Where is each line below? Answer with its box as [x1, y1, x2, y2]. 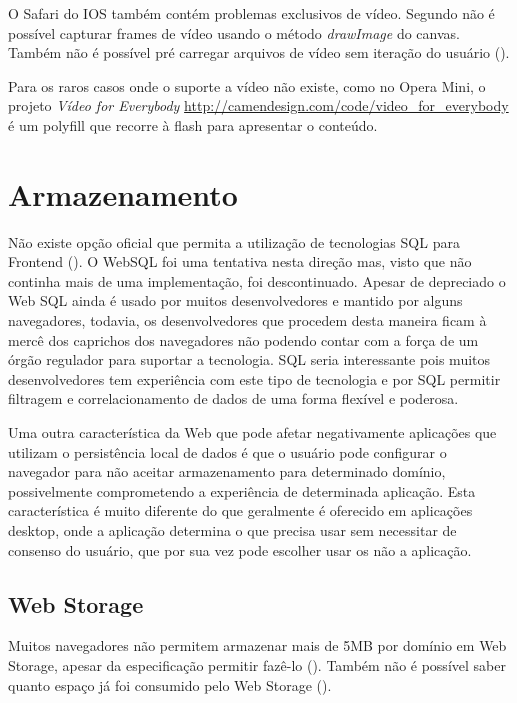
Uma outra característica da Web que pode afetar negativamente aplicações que [8, 422, 497, 443]
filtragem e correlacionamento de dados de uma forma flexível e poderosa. [8, 388, 459, 409]
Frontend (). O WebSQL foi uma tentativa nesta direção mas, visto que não [8, 251, 472, 272]
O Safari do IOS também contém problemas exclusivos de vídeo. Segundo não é [8, 3, 495, 23]
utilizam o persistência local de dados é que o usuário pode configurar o [8, 441, 447, 462]
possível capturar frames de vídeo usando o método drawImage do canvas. [8, 22, 460, 43]
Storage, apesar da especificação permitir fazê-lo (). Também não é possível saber [8, 654, 506, 675]
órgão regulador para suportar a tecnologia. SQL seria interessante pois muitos [8, 349, 491, 370]
